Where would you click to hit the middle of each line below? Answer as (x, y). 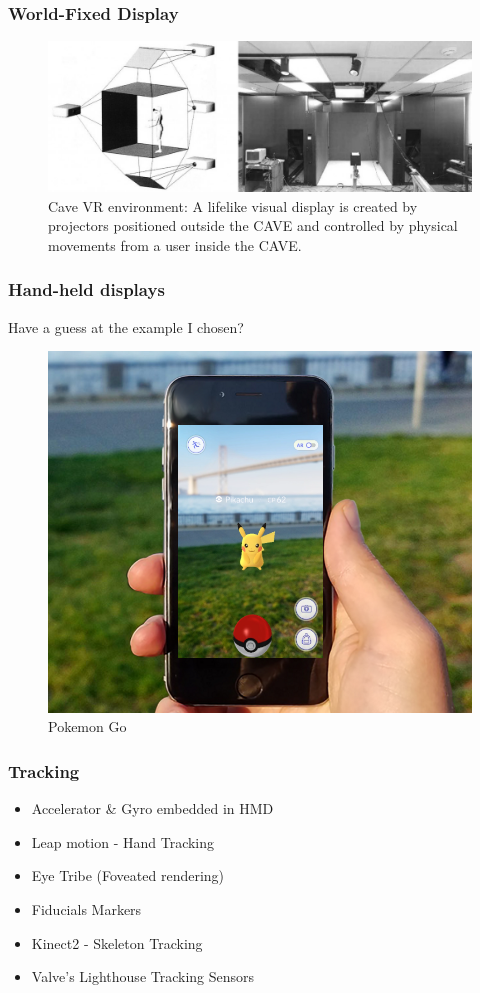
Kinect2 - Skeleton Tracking (117, 942)
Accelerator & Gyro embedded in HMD (152, 808)
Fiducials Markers (86, 908)
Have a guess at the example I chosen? (126, 326)
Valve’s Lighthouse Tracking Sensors (143, 976)
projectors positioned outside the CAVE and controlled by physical (253, 225)
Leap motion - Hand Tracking (123, 841)
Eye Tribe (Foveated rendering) (128, 875)
